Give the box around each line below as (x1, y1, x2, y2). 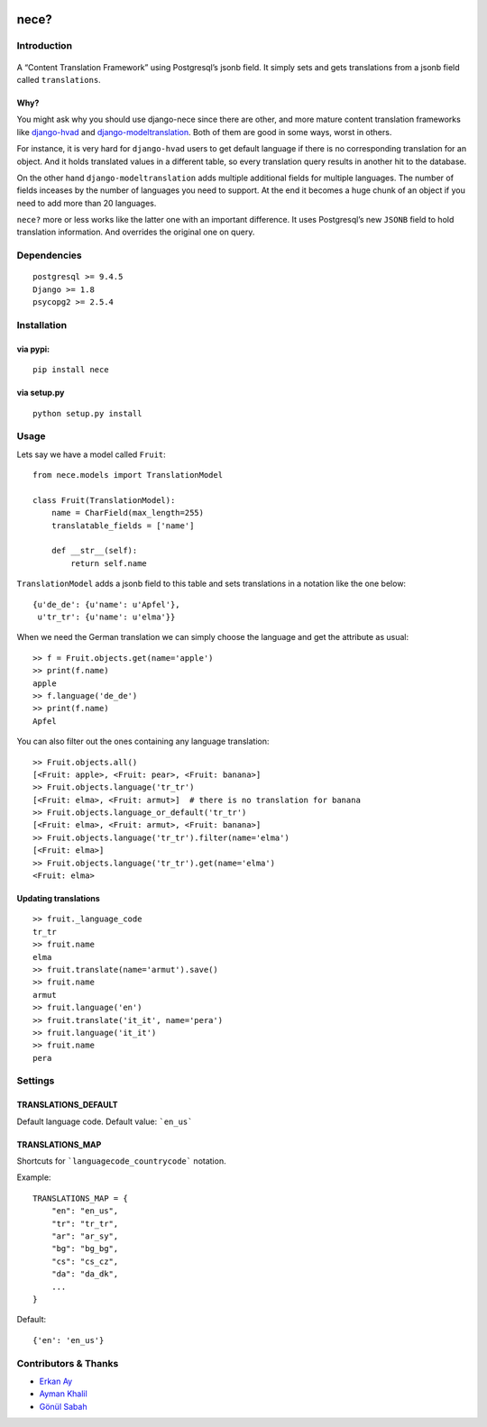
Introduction (16, 40, 72, 52)
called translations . (16, 74, 101, 85)
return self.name (70, 558, 148, 568)
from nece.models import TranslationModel (32, 470, 224, 480)
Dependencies (16, 249, 83, 261)
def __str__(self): (51, 545, 138, 556)
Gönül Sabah (39, 1401, 87, 1412)
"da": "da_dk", (51, 1269, 119, 1279)
